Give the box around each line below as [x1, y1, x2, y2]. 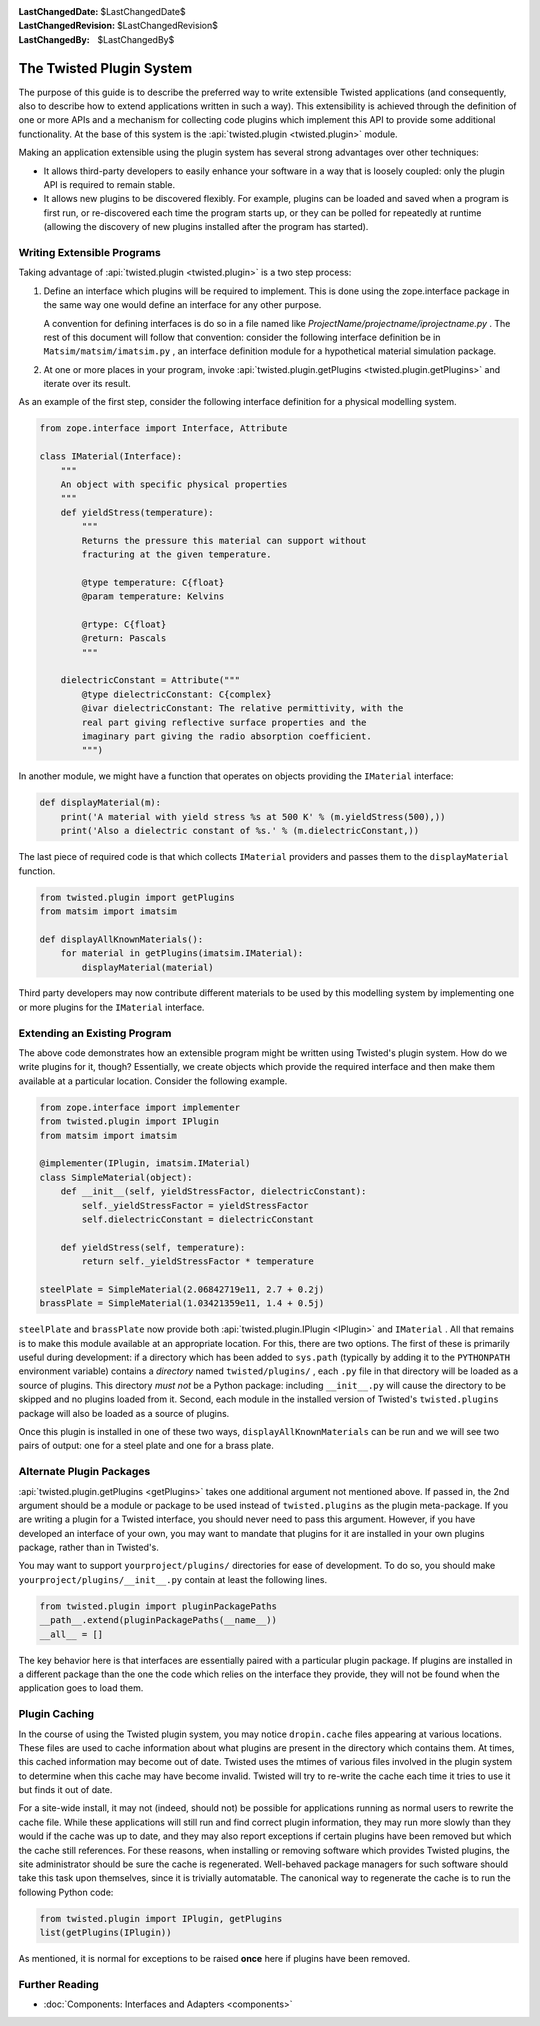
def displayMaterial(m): [39, 797, 162, 809]
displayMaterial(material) [81, 961, 214, 973]
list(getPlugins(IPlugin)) [39, 1927, 172, 1939]
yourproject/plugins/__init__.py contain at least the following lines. [18, 1573, 328, 1585]
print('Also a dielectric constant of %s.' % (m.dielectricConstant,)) [60, 825, 420, 837]
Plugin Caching [18, 1707, 95, 1721]
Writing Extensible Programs [18, 245, 162, 259]
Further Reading [18, 1977, 99, 1991]
